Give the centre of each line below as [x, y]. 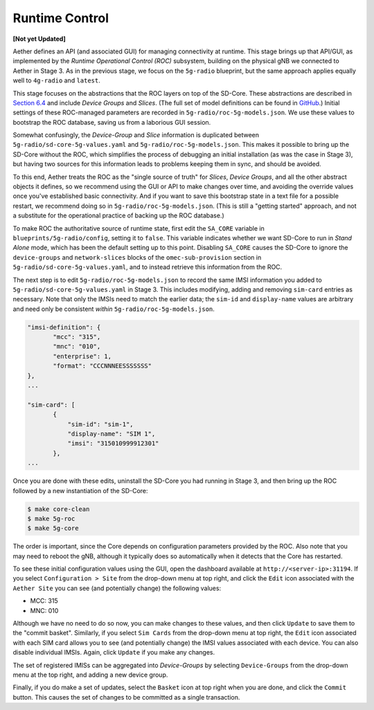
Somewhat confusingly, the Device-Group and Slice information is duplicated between [136, 135]
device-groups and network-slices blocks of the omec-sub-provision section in [137, 257]
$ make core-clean [59, 509]
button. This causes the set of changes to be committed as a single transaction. [126, 697]
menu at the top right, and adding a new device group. [90, 675]
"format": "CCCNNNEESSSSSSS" [103, 366]
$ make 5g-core [53, 529]
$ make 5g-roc [51, 518]
